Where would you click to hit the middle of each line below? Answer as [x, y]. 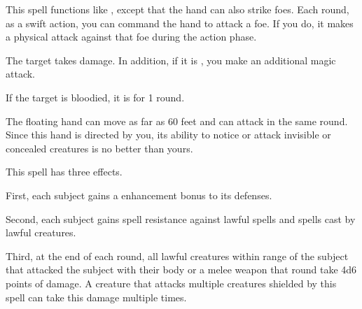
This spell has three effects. [64, 172]
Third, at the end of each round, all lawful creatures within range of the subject [177, 256]
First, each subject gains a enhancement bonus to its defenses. [139, 195]
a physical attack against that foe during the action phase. [131, 37]
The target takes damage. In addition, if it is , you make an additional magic [171, 60]
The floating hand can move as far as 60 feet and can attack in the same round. [177, 121]
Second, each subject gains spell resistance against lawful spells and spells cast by [181, 218]
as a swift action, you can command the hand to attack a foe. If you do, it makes [180, 23]
